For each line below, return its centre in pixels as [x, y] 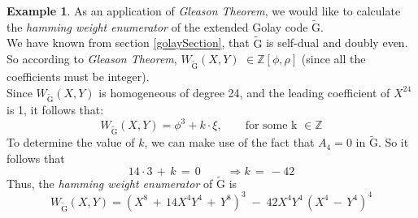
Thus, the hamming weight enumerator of [110, 183]
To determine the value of [71, 142]
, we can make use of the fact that [229, 142]
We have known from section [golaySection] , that [128, 43]
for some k [271, 126]
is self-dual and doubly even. [337, 43]
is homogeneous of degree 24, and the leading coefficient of [244, 92]
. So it [393, 142]
